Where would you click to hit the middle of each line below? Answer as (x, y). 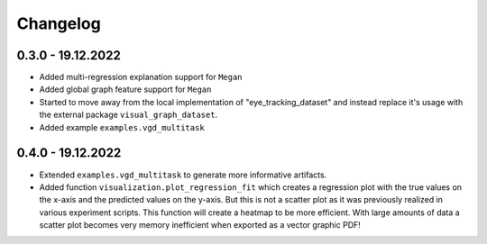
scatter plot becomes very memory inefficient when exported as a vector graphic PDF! (200, 225)
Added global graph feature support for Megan (125, 89)
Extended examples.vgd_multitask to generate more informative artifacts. (183, 175)
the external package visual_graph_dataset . (129, 115)
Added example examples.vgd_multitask (122, 127)
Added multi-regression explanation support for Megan (141, 77)
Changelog (59, 23)
